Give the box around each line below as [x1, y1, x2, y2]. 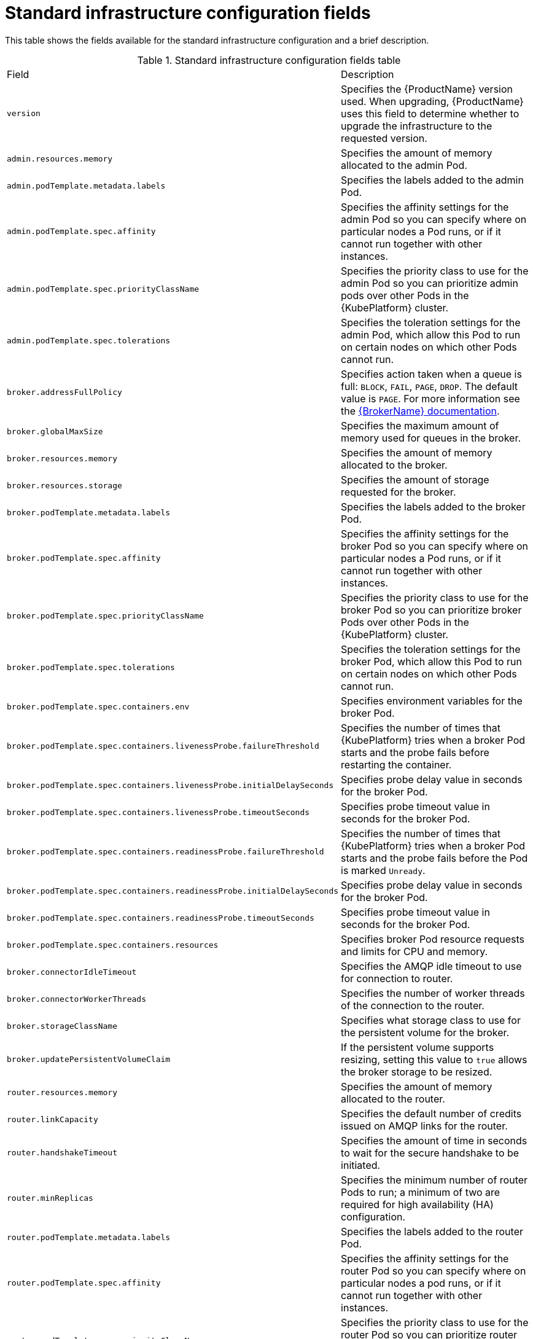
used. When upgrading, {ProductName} [341, 95, 524, 107]
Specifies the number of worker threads [341, 986, 525, 999]
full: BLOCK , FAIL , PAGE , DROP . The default [341, 380, 518, 392]
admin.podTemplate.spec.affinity [7, 227, 156, 236]
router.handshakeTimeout [7, 1148, 118, 1158]
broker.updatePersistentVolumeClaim [7, 1055, 171, 1064]
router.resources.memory [7, 1088, 118, 1098]
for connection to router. [341, 972, 453, 985]
